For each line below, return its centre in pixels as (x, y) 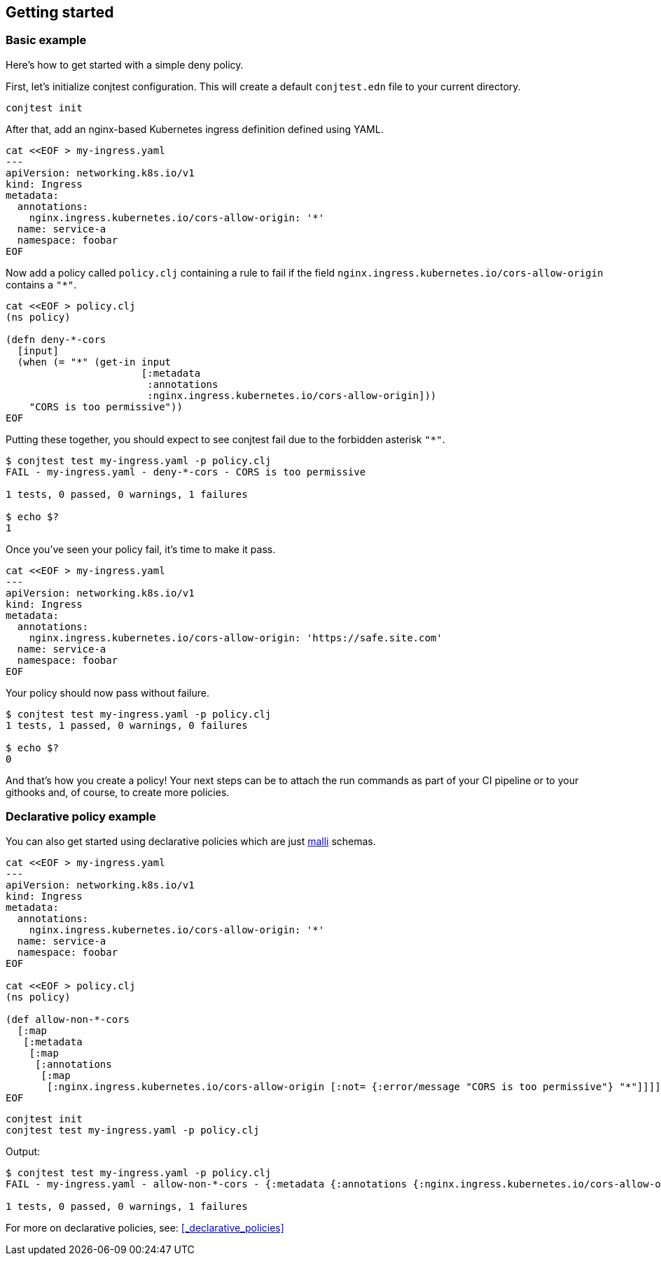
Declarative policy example (81, 817)
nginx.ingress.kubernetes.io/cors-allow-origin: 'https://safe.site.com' (236, 638)
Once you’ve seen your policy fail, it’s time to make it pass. (141, 549)
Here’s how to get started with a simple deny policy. (125, 64)
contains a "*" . (41, 284)
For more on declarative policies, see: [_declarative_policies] (145, 1227)
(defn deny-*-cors (56, 339)
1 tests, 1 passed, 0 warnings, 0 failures (127, 725)
